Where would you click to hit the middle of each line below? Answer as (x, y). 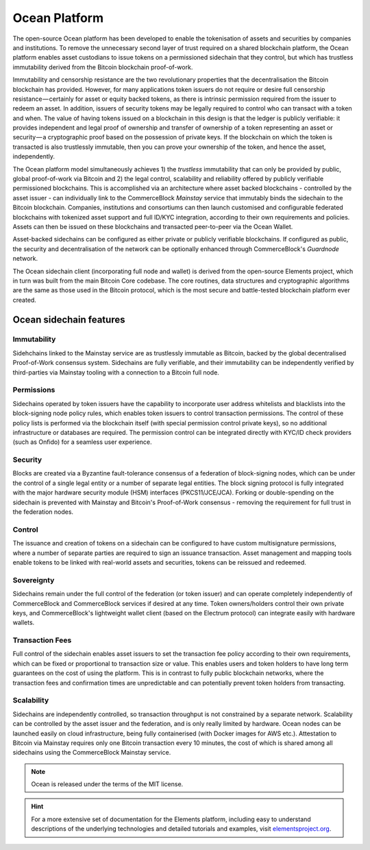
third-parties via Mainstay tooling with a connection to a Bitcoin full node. (116, 372)
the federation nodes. (43, 512)
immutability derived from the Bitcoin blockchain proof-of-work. (103, 67)
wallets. (24, 623)
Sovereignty (34, 580)
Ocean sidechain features (69, 319)
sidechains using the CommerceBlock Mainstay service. (92, 753)
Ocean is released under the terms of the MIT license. (107, 784)
